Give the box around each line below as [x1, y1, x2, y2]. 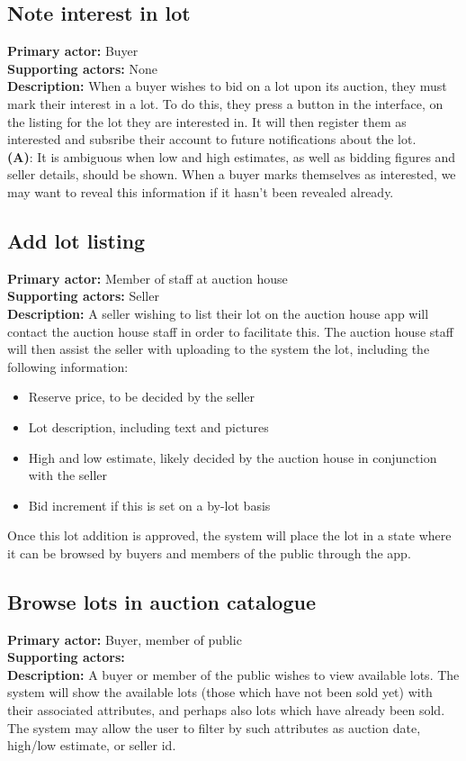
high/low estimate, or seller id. [7, 736, 176, 755]
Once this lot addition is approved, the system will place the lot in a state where [7, 526, 452, 545]
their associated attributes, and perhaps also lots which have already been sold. [7, 701, 445, 720]
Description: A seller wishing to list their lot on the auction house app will [7, 303, 429, 322]
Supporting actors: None [7, 59, 157, 77]
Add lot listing [7, 226, 146, 254]
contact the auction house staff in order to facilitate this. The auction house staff [7, 322, 453, 340]
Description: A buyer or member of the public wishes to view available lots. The [7, 665, 460, 684]
